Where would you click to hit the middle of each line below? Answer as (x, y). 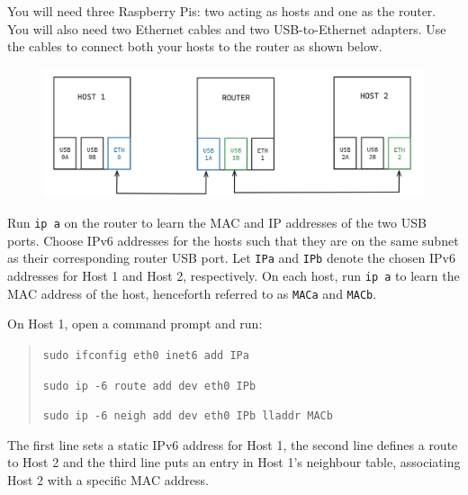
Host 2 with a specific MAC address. (108, 480)
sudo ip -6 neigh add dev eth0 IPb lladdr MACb (188, 416)
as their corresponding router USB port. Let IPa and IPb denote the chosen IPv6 (231, 258)
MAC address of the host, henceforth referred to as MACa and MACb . (192, 293)
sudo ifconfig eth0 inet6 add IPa (146, 355)
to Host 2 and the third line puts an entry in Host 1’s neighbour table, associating (234, 462)
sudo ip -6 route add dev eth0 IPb (149, 386)
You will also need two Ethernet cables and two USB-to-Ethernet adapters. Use (227, 28)
